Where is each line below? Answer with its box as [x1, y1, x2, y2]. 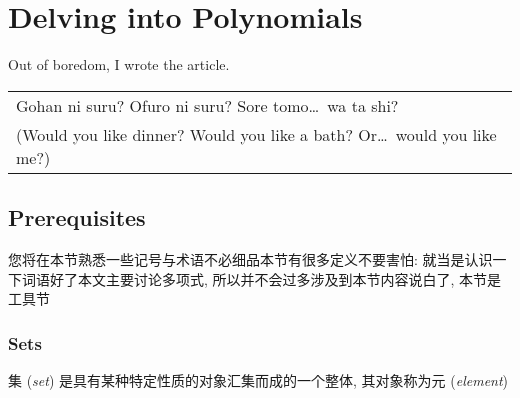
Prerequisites [8, 202, 146, 233]
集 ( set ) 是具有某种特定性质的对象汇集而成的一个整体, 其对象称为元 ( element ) [8, 369, 509, 390]
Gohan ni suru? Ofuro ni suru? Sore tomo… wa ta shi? [16, 93, 399, 117]
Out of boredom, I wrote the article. [8, 54, 230, 75]
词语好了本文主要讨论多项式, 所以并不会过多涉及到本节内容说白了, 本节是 [21, 268, 502, 289]
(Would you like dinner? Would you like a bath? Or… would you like [16, 122, 497, 146]
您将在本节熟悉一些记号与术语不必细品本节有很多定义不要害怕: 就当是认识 [8, 248, 493, 269]
